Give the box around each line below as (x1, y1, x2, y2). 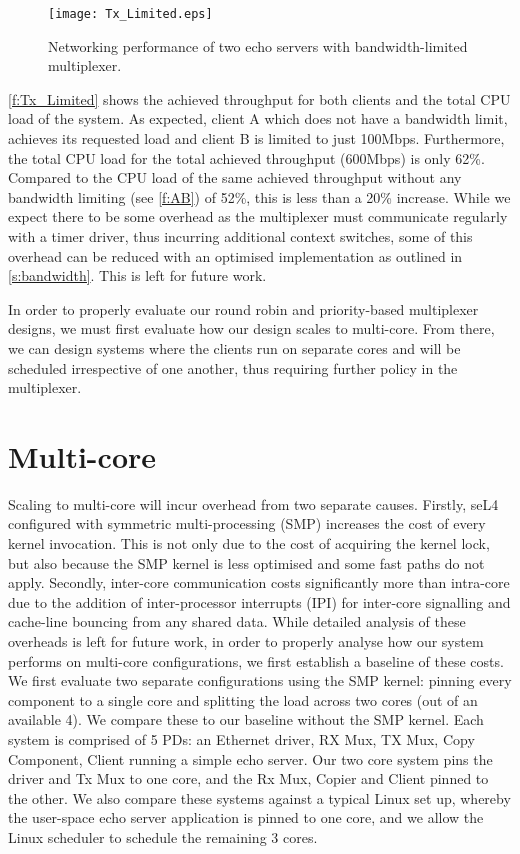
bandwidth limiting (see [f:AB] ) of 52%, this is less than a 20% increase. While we (8, 186, 511, 207)
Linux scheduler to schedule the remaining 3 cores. (8, 826, 318, 847)
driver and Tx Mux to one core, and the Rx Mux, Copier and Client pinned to (8, 768, 489, 789)
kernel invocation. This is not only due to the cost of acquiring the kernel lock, (8, 533, 490, 554)
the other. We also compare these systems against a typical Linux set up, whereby (8, 787, 511, 808)
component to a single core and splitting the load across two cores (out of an (8, 689, 478, 710)
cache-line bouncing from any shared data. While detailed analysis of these (8, 611, 466, 632)
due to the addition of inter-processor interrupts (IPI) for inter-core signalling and (8, 591, 511, 612)
